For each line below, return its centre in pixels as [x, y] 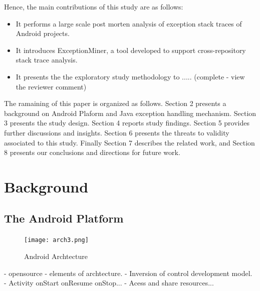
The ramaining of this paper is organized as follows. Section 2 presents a [115, 103]
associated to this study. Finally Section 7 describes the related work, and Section [129, 142]
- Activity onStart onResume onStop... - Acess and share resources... [109, 283]
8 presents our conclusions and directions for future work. [92, 152]
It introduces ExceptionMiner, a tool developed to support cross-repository [131, 50]
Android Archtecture [56, 256]
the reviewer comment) [51, 86]
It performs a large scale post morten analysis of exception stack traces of [129, 23]
